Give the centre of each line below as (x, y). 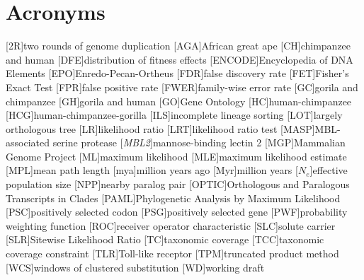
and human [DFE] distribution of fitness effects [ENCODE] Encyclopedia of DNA (180, 59)
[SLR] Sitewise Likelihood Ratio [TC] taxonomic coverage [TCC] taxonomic (165, 239)
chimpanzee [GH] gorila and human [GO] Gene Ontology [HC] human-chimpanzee (179, 101)
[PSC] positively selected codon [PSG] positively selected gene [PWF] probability (177, 212)
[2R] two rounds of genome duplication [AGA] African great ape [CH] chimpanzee (178, 46)
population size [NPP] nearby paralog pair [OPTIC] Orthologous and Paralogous (178, 184)
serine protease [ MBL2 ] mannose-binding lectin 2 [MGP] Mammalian (199, 142)
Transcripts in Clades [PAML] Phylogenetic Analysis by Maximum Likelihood (173, 198)
